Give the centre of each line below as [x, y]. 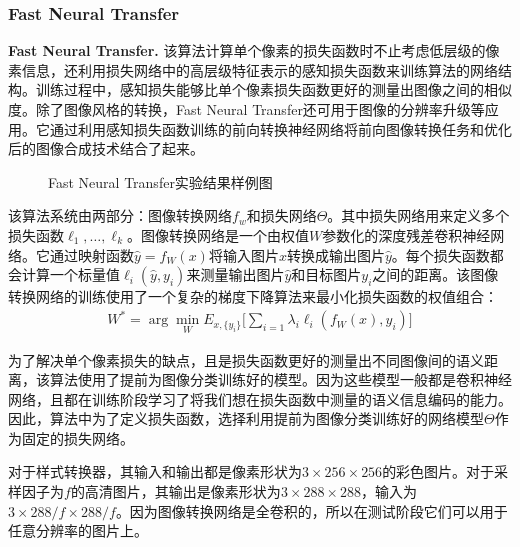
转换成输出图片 [335, 254]
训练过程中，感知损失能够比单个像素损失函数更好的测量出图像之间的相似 [273, 89]
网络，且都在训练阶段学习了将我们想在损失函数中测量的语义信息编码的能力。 [260, 398]
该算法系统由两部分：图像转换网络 [120, 215]
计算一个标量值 [70, 274]
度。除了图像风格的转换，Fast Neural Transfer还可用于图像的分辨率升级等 [246, 109]
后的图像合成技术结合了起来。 [106, 148]
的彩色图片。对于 [438, 471]
